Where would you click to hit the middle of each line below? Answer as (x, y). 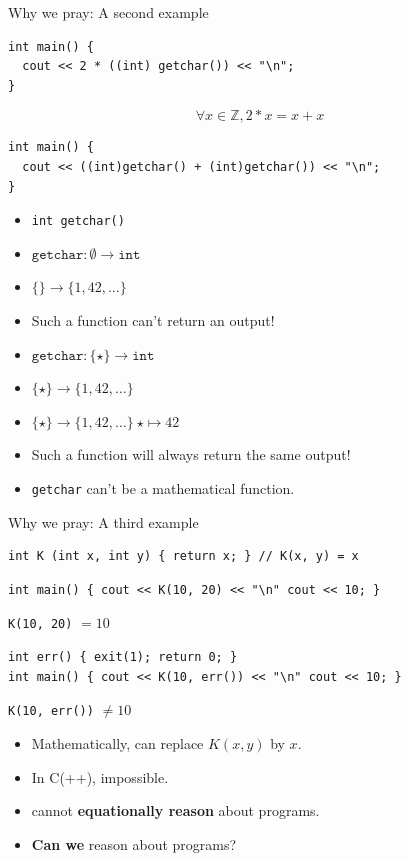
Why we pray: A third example (103, 521)
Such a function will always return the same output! (191, 454)
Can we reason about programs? (134, 843)
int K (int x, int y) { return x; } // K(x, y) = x (183, 556)
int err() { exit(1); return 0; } (123, 657)
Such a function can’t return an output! (153, 320)
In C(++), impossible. (100, 776)
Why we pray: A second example (108, 12)
